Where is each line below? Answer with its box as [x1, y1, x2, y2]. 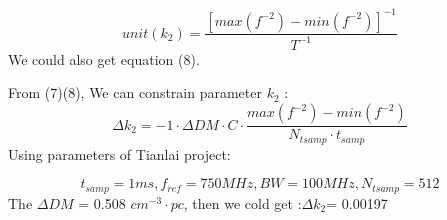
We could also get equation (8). [8, 48, 200, 69]
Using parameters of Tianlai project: [8, 143, 231, 164]
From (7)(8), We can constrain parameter [8, 82, 262, 103]
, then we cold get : [183, 192, 302, 213]
